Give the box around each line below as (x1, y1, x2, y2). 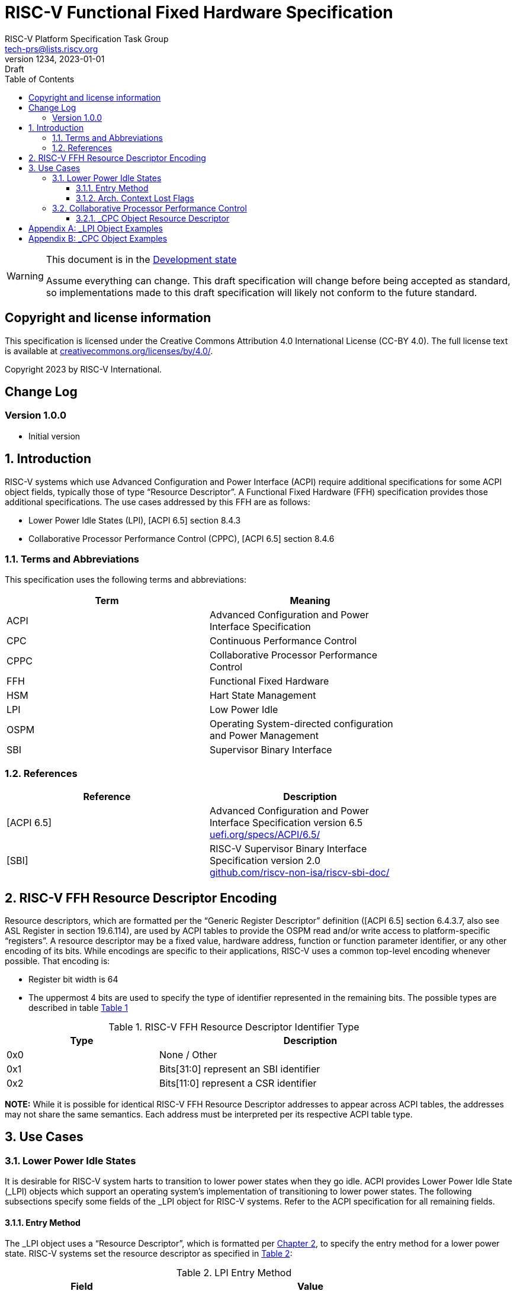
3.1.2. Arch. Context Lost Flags (76, 192, 194, 203)
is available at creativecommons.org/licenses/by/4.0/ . (5, 345, 213, 356)
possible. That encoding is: (5, 956, 110, 966)
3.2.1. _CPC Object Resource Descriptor (76, 213, 230, 223)
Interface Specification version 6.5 (210, 817, 363, 829)
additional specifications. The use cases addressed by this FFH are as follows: (5, 496, 310, 507)
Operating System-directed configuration (210, 718, 393, 730)
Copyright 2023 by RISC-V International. (5, 364, 162, 374)
